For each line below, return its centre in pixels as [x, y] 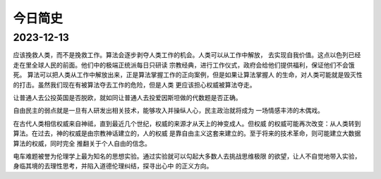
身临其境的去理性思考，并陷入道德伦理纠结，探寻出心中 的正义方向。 [113, 166]
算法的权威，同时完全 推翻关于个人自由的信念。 [82, 143]
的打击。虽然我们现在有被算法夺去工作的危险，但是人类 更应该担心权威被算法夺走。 [134, 85]
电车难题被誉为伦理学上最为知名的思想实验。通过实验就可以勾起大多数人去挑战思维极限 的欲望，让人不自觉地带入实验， [187, 156]
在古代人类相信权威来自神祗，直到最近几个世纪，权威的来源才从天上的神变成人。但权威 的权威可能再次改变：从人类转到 [187, 123]
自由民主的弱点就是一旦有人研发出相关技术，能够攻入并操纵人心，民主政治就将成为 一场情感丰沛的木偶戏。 [168, 111]
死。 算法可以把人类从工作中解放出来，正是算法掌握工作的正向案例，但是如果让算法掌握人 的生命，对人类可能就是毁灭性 [188, 75]
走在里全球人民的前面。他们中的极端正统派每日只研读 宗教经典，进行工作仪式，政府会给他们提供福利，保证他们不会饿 [184, 65]
